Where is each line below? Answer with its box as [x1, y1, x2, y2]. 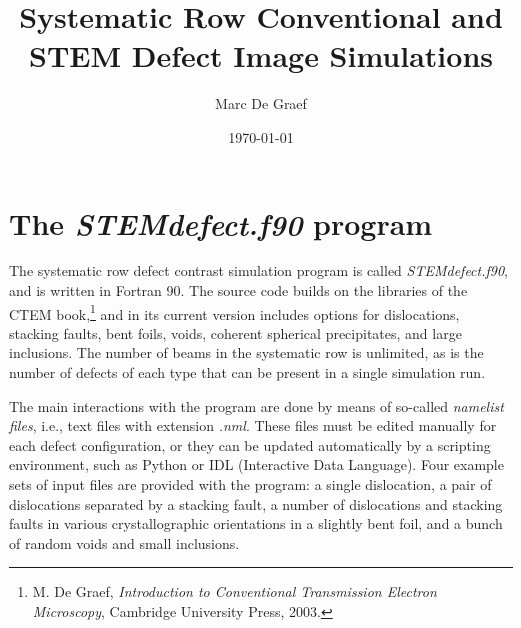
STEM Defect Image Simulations [29, 35, 493, 76]
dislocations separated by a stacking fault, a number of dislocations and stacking [9, 493, 503, 514]
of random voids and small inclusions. [9, 532, 240, 553]
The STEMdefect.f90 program [9, 202, 433, 244]
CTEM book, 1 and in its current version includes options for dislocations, [9, 300, 460, 324]
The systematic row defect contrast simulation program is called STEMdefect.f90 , [9, 260, 509, 281]
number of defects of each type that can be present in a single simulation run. [9, 362, 486, 383]
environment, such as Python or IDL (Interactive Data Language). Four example [9, 454, 504, 475]
